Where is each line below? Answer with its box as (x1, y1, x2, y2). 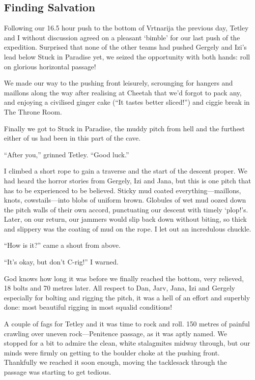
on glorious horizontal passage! (4, 61, 96, 71)
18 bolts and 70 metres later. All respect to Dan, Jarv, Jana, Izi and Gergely (4, 283, 235, 293)
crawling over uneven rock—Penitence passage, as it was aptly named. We (4, 328, 227, 338)
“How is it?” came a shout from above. (4, 240, 121, 250)
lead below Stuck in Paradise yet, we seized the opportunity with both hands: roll (4, 51, 250, 61)
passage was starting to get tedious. (4, 367, 111, 377)
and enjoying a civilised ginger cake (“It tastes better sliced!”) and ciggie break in (4, 97, 250, 107)
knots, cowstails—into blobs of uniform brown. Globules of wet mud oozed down (4, 195, 246, 205)
